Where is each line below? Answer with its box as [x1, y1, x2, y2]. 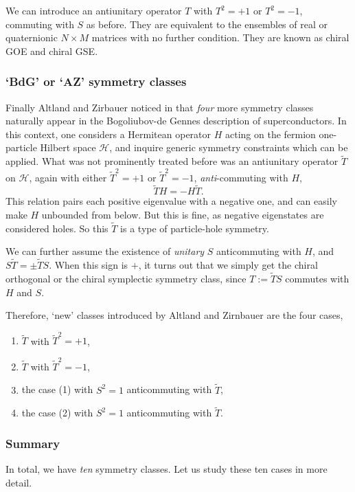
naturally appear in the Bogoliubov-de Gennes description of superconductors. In [5, 113, 347, 128]
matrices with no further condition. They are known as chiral [91, 30, 350, 45]
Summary [5, 434, 60, 451]
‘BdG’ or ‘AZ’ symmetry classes [5, 73, 187, 90]
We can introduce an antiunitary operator [5, 3, 182, 17]
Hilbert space [40, 140, 96, 155]
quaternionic [5, 30, 58, 45]
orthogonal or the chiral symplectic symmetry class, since [5, 271, 247, 285]
